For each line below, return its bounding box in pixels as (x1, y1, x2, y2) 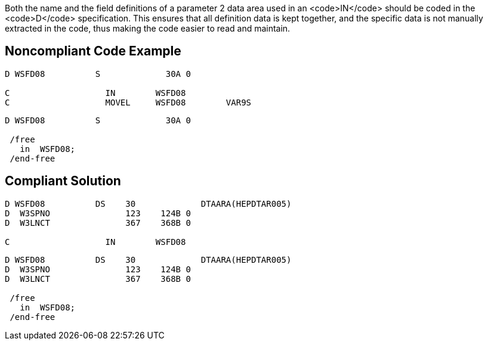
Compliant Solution (5, 173, 121, 189)
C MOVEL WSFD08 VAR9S (5, 97, 252, 107)
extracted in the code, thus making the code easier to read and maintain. (5, 23, 291, 33)
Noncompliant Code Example (5, 43, 181, 59)
